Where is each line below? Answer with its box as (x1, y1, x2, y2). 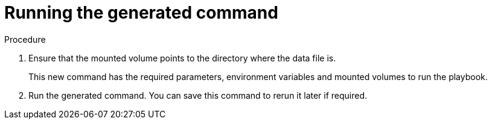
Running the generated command (4, 2, 278, 23)
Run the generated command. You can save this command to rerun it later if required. (28, 90, 368, 101)
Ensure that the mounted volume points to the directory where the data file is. (28, 52, 336, 63)
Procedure (4, 34, 46, 45)
